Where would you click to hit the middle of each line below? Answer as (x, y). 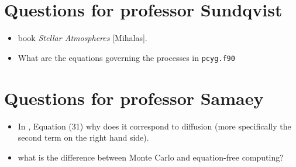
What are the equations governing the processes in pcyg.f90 (126, 57)
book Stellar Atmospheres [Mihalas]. (82, 38)
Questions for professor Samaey (134, 98)
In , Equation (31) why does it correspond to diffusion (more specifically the (154, 126)
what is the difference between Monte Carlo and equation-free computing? (151, 157)
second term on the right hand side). (83, 137)
